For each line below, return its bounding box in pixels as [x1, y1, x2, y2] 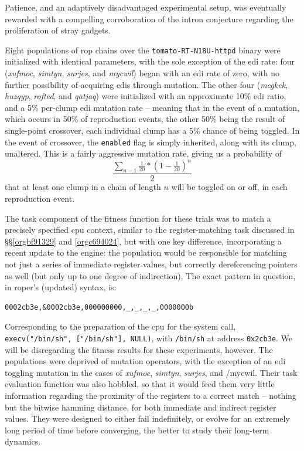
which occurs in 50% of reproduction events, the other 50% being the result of [5, 113, 285, 125]
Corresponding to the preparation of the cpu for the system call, [5, 320, 236, 333]
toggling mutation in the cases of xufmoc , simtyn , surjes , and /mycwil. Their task [5, 366, 298, 378]
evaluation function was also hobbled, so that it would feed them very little [5, 378, 275, 390]
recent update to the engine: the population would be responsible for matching [5, 246, 287, 259]
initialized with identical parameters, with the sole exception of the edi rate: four [5, 55, 295, 67]
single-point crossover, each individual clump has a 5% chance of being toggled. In [5, 124, 300, 136]
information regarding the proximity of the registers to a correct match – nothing [5, 389, 296, 401]
